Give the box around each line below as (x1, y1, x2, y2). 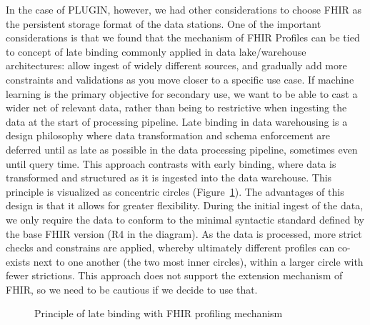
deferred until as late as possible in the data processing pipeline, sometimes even (6, 141, 358, 156)
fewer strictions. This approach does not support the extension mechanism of (6, 268, 343, 283)
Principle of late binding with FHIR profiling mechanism (34, 306, 283, 321)
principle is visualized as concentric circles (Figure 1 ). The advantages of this (6, 184, 344, 199)
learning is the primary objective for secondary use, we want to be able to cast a (6, 86, 358, 101)
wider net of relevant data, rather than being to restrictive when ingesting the (6, 100, 347, 115)
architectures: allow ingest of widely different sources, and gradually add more (6, 58, 347, 73)
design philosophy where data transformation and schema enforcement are (6, 128, 330, 143)
